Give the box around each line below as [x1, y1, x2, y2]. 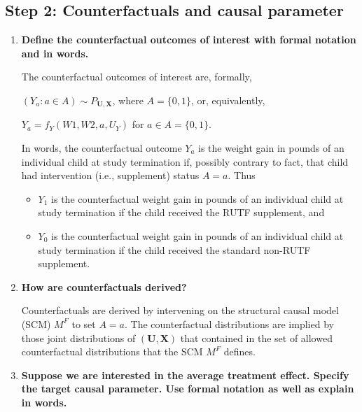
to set [71, 316, 96, 331]
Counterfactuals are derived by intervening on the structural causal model [21, 303, 339, 318]
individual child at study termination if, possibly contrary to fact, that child [21, 154, 349, 169]
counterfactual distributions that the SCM [21, 344, 203, 359]
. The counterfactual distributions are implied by [124, 316, 334, 331]
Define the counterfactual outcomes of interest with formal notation [21, 32, 356, 47]
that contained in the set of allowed [180, 330, 333, 345]
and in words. [21, 45, 89, 60]
